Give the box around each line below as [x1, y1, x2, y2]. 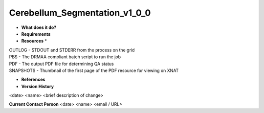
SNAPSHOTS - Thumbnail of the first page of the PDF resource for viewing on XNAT [9, 68, 179, 73]
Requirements [21, 31, 51, 37]
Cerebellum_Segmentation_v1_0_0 [9, 7, 151, 18]
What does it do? [21, 24, 57, 30]
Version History [21, 83, 54, 89]
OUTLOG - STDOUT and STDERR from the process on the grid [9, 47, 135, 53]
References [21, 76, 45, 83]
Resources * [21, 38, 47, 44]
